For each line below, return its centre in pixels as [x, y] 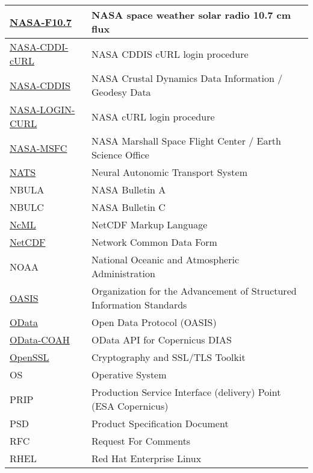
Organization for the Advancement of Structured [194, 291]
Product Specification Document [160, 423]
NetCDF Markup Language [149, 224]
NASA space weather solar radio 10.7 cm [191, 15]
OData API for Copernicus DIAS [161, 340]
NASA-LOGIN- [42, 109]
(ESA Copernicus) [130, 406]
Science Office [120, 155]
